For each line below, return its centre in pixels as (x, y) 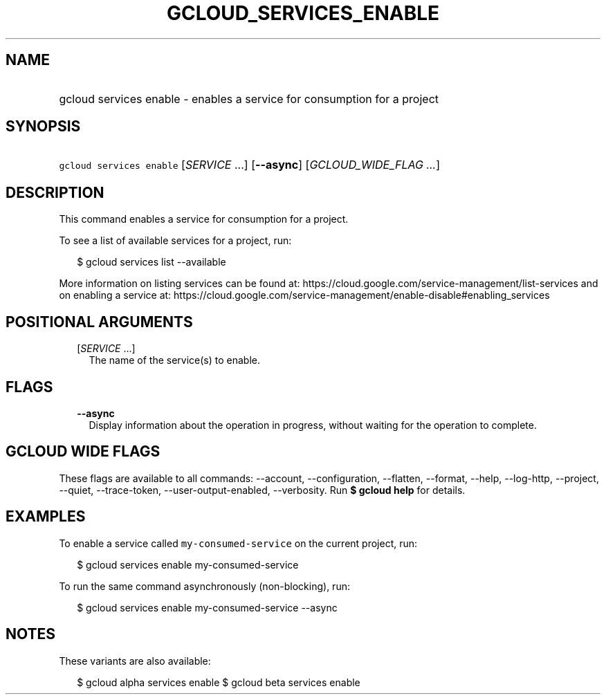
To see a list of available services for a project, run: (175, 241)
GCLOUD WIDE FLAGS (83, 452)
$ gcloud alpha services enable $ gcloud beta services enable (219, 682)
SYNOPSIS (43, 127)
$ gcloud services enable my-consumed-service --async (207, 607)
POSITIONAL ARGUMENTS (99, 322)
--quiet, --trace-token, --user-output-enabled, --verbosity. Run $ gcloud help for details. (262, 490)
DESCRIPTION (55, 192)
